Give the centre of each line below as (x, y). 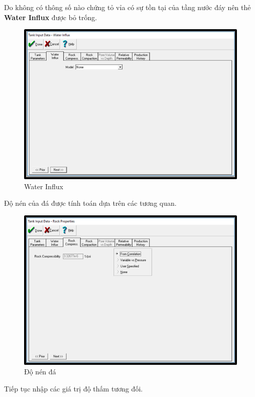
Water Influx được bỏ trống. (51, 17)
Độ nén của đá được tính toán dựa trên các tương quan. (90, 203)
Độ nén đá (40, 372)
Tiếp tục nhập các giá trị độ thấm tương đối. (74, 389)
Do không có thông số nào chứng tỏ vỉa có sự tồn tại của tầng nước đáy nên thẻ (127, 7)
